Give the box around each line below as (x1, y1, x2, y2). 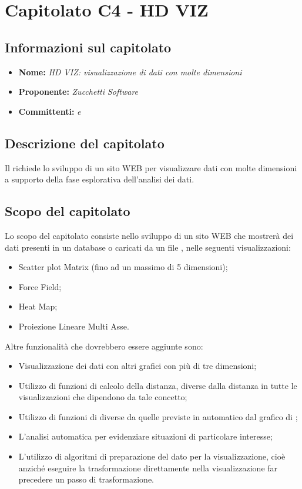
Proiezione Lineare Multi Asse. (18, 320, 129, 332)
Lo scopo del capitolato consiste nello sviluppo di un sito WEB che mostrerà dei (5, 229, 294, 241)
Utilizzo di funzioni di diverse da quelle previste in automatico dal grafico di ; (18, 410, 298, 423)
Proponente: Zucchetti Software (18, 85, 139, 98)
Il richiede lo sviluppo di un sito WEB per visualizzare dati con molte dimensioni (5, 161, 297, 174)
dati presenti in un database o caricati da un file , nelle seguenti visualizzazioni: (5, 241, 291, 253)
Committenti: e (18, 105, 81, 117)
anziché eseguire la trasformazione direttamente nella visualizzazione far (18, 461, 278, 474)
